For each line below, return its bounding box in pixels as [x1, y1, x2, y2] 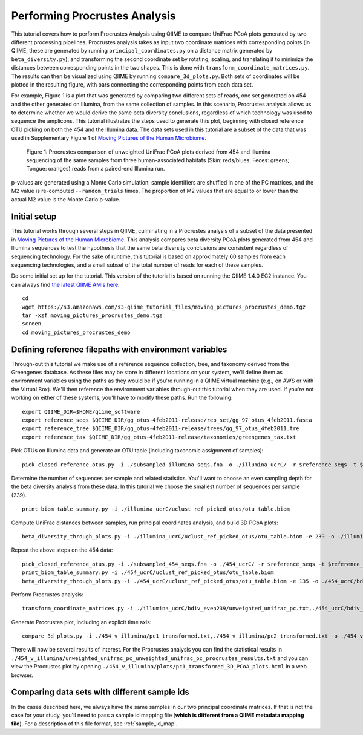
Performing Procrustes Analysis [11, 9, 177, 22]
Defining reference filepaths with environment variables [11, 344, 227, 354]
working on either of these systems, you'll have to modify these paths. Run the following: [11, 394, 233, 402]
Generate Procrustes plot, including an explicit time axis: [11, 618, 152, 626]
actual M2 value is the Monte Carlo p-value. [11, 195, 120, 203]
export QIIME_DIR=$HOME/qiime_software [22, 408, 140, 415]
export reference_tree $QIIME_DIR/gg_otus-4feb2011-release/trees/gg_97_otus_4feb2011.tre [22, 425, 299, 432]
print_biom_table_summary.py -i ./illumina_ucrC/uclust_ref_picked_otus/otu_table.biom [22, 506, 290, 512]
